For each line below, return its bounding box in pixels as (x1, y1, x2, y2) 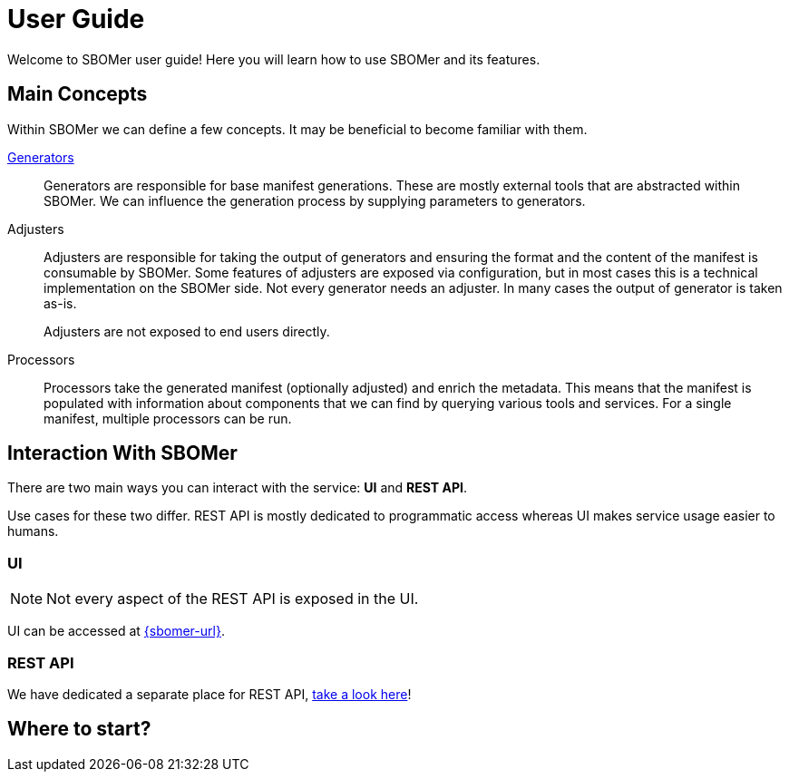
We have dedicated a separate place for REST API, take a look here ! (7, 686, 412, 702)
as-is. (44, 295, 77, 311)
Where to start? (7, 717, 151, 741)
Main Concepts (7, 83, 148, 106)
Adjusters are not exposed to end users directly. (44, 323, 330, 339)
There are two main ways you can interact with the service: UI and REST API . (7, 480, 468, 496)
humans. (7, 523, 59, 540)
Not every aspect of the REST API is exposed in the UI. (46, 589, 419, 609)
